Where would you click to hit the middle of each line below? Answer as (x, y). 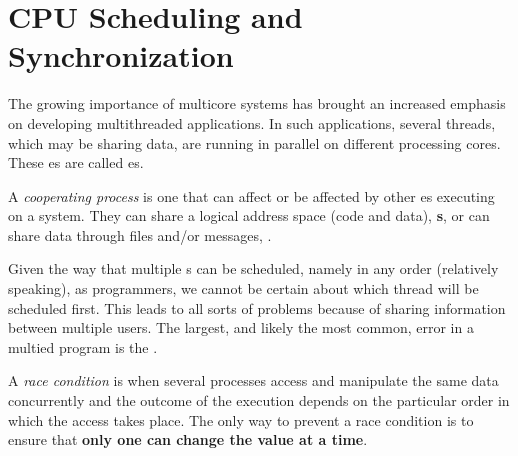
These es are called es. (76, 162)
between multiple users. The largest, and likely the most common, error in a (241, 327)
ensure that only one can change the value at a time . (188, 439)
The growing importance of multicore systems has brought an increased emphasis (257, 103)
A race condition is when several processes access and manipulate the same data (253, 380)
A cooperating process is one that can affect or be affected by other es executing (251, 195)
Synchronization (121, 55)
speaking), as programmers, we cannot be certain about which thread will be (243, 288)
